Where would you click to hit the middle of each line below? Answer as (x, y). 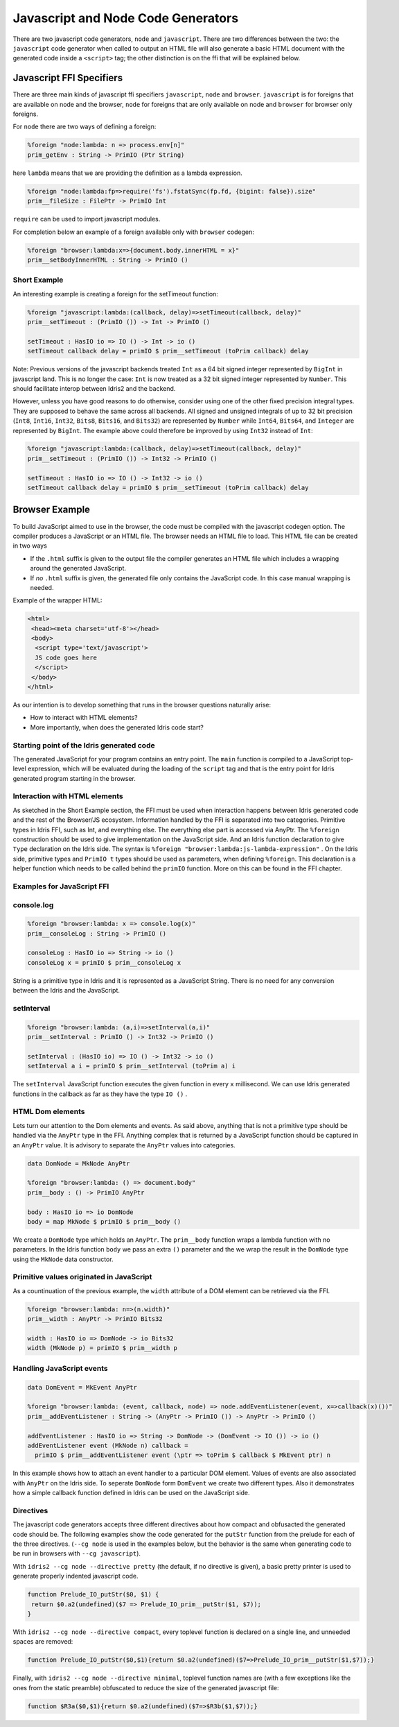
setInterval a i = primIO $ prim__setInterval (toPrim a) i (132, 1066)
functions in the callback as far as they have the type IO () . (100, 1094)
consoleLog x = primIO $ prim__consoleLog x (104, 962)
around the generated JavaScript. (78, 568)
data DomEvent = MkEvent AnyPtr (82, 1387)
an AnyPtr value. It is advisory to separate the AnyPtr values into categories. (124, 1145)
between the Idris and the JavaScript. (66, 991)
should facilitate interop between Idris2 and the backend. (94, 388)
